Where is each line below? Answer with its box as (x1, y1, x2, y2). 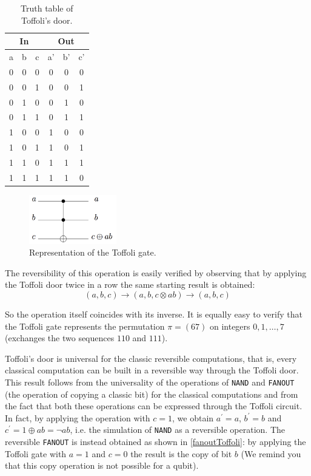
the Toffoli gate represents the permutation (5, 319, 165, 332)
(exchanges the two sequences (5, 331, 115, 344)
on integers (209, 319, 250, 332)
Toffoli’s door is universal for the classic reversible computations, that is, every (5, 352, 297, 364)
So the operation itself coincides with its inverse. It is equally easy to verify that (5, 308, 303, 320)
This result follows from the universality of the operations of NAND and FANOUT (5, 375, 295, 388)
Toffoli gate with (5, 447, 67, 460)
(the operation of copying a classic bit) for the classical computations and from (5, 387, 298, 400)
